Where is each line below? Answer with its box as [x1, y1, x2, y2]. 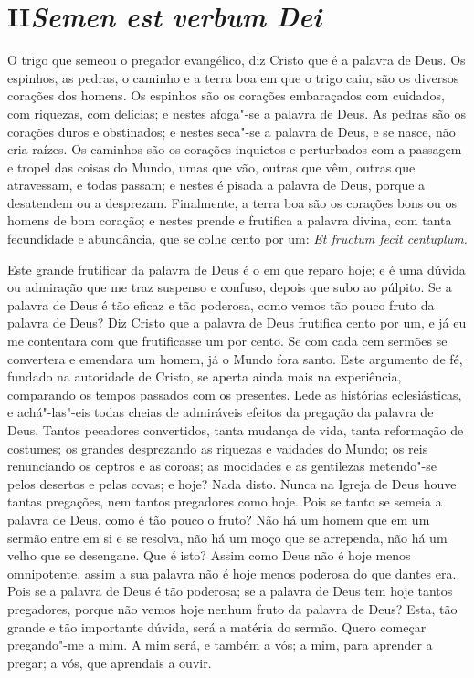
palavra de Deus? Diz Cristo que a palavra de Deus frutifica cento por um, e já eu [7, 313, 467, 332]
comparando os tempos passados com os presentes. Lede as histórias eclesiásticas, [7, 384, 462, 403]
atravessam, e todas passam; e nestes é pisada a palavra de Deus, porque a [7, 175, 426, 194]
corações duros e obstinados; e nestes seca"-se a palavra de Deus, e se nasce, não [7, 121, 456, 141]
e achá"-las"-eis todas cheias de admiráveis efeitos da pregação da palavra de [7, 402, 434, 422]
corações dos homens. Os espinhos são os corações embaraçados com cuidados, [7, 86, 445, 105]
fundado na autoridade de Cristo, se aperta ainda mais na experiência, [7, 367, 402, 386]
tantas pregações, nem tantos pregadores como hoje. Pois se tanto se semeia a [7, 492, 442, 511]
